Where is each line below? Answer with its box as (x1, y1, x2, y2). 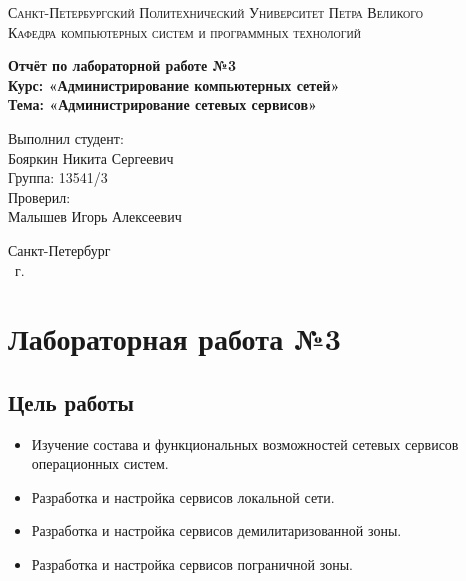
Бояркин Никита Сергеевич (8, 147, 174, 168)
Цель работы (8, 386, 134, 417)
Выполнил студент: (8, 127, 124, 148)
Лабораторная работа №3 (8, 318, 341, 359)
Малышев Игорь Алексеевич (8, 206, 182, 227)
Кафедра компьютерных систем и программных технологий (8, 21, 361, 42)
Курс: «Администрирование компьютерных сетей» (8, 74, 340, 95)
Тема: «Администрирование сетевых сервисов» (8, 94, 317, 115)
